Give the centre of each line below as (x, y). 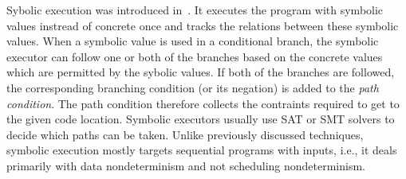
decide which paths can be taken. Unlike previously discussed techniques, (185, 134)
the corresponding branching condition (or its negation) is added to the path (193, 87)
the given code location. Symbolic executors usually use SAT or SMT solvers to (201, 119)
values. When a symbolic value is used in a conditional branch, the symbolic (193, 41)
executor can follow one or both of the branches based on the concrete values (195, 56)
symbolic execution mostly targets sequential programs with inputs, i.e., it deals (202, 150)
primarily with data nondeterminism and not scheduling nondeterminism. (186, 165)
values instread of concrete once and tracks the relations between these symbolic (203, 25)
